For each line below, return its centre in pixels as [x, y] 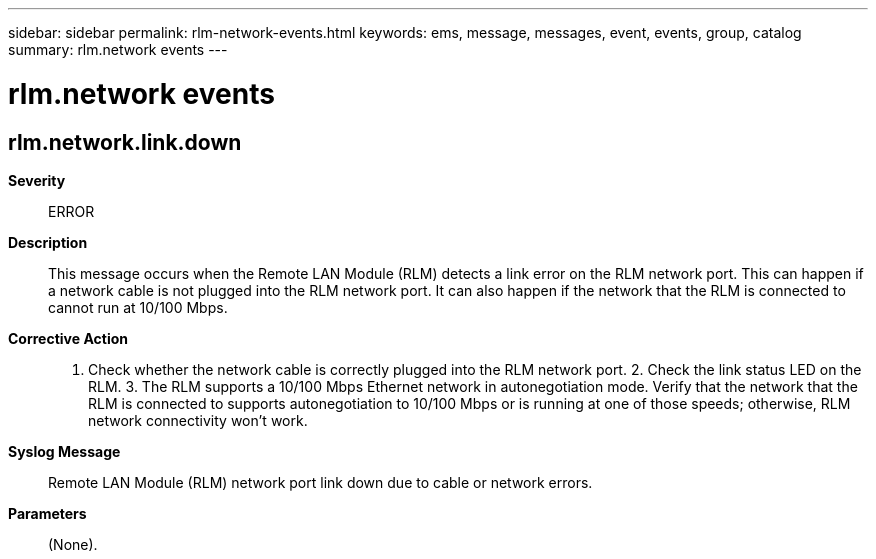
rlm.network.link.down [125, 142]
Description [48, 242]
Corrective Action [68, 338]
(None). [73, 544]
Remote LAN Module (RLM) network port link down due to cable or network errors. [320, 482]
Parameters [47, 513]
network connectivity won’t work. [198, 420]
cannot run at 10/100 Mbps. [138, 307]
